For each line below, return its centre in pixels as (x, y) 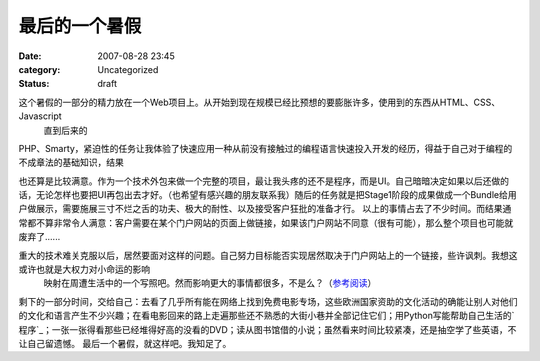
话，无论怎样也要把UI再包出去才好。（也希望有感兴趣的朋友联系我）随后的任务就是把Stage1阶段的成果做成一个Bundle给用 (267, 195)
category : (39, 69)
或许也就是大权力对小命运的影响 (84, 269)
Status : (34, 84)
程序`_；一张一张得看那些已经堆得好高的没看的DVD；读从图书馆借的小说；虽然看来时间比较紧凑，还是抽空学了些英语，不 (267, 329)
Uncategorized (128, 69)
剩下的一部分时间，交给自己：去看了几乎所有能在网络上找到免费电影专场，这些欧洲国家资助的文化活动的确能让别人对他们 (268, 301)
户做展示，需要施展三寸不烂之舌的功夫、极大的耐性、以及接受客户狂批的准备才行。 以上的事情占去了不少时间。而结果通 (265, 209)
